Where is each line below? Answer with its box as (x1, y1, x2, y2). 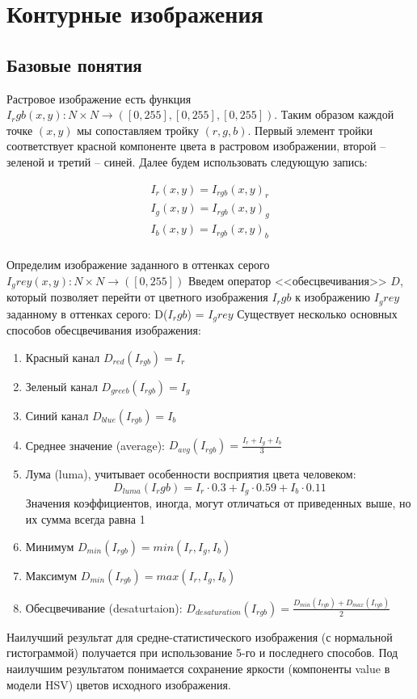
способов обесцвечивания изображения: (6, 322, 201, 339)
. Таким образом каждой (274, 106, 394, 123)
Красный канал (25, 348, 100, 365)
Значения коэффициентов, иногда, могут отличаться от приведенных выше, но (25, 495, 411, 512)
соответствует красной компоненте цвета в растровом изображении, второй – (6, 137, 386, 154)
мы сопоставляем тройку (77, 121, 199, 138)
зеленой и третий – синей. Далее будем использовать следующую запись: (6, 153, 368, 170)
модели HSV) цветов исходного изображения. (6, 676, 231, 693)
